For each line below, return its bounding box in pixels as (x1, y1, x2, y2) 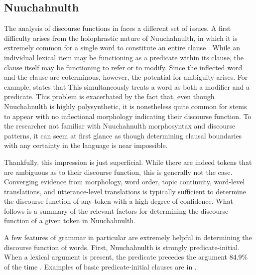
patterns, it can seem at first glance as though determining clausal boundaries (4, 130, 242, 140)
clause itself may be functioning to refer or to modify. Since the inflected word (4, 62, 243, 72)
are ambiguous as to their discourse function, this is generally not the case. (4, 166, 233, 177)
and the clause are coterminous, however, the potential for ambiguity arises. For (4, 72, 248, 82)
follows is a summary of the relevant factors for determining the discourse (4, 205, 229, 216)
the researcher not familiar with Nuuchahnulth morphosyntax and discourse (4, 121, 236, 131)
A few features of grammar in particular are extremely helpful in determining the (4, 232, 252, 243)
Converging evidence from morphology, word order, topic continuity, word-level (4, 176, 245, 187)
